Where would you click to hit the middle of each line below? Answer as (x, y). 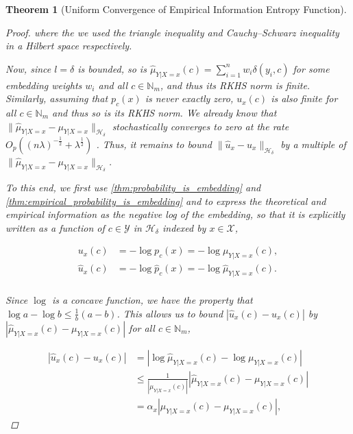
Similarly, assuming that (57, 98)
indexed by (184, 227)
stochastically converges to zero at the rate (200, 126)
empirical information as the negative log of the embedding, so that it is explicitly (175, 214)
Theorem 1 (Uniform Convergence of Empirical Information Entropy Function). (176, 9)
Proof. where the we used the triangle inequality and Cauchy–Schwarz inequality (172, 32)
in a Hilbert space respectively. (69, 46)
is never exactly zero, (189, 98)
